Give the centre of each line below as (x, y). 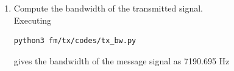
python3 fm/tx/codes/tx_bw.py (75, 41)
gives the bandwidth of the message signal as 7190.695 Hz (122, 60)
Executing (33, 20)
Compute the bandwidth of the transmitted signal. (108, 8)
